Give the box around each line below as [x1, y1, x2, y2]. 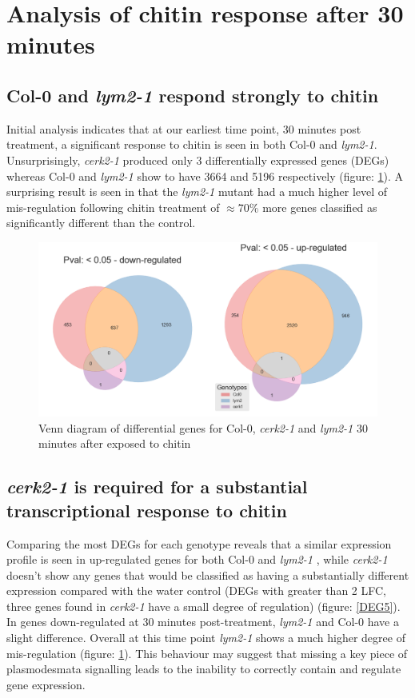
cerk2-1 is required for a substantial [6, 474, 308, 499]
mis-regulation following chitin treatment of [6, 198, 220, 215]
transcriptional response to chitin [6, 497, 287, 522]
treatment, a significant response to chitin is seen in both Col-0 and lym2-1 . [6, 136, 377, 153]
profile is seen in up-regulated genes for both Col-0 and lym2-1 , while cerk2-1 [6, 551, 388, 568]
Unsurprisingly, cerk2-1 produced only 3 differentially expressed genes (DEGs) [6, 151, 389, 168]
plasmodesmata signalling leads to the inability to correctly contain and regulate [6, 660, 401, 677]
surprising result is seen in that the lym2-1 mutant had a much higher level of [6, 183, 388, 200]
